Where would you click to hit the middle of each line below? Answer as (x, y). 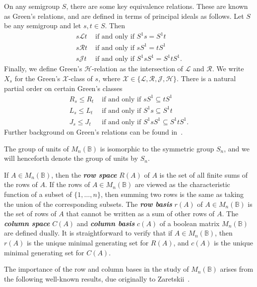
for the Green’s (37, 78)
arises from (237, 269)
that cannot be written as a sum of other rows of (140, 214)
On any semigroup (32, 6)
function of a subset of (38, 194)
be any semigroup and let (43, 25)
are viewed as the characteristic (182, 184)
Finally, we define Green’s (43, 69)
